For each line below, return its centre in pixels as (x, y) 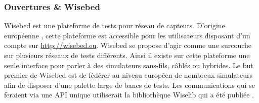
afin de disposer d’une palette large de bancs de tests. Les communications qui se (129, 85)
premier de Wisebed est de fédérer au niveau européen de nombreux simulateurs (128, 75)
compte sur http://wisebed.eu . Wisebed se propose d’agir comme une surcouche (128, 45)
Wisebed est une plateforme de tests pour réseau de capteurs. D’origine (115, 25)
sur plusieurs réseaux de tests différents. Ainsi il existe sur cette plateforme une (127, 55)
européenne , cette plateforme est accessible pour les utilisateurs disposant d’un (127, 35)
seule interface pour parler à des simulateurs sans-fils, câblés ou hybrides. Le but (129, 65)
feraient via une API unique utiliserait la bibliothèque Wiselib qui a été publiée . (129, 95)
